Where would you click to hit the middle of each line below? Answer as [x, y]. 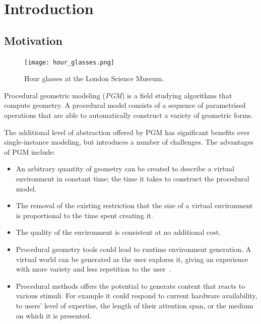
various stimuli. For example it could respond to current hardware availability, [137, 296]
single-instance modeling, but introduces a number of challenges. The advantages [129, 142]
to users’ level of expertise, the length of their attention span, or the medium [135, 305]
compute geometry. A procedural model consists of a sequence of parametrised [125, 105]
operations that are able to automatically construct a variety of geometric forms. [128, 115]
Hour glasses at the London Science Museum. [94, 78]
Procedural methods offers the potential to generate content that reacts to [130, 285]
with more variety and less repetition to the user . [93, 269]
